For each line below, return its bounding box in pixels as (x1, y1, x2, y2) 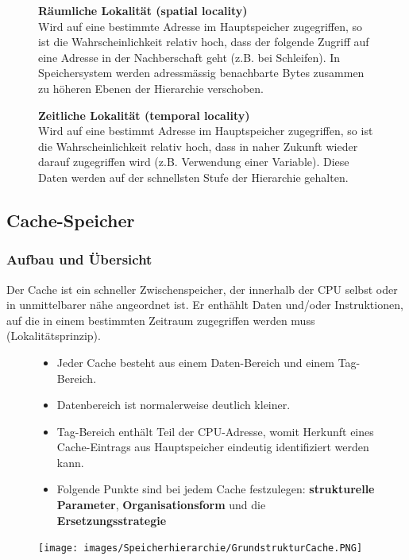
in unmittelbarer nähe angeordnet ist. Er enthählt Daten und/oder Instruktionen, (6, 296, 403, 313)
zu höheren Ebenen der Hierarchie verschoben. (38, 79, 264, 96)
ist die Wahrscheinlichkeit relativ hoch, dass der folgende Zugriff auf (38, 33, 369, 50)
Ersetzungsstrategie (56, 512, 167, 528)
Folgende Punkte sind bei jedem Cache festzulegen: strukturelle (56, 481, 375, 497)
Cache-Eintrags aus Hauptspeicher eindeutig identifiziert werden (56, 438, 369, 455)
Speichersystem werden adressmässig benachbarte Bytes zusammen (38, 64, 365, 81)
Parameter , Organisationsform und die (56, 496, 266, 513)
